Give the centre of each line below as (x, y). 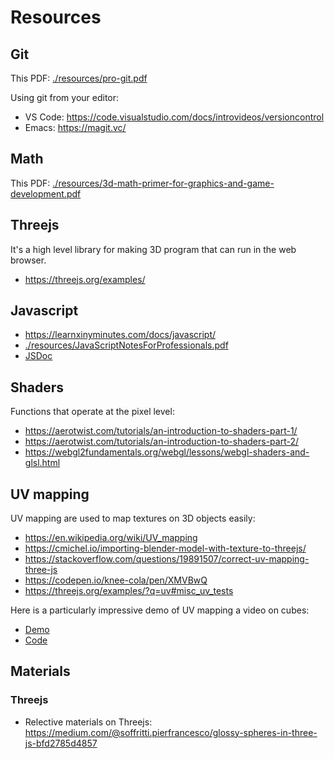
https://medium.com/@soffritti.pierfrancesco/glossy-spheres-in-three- (171, 732)
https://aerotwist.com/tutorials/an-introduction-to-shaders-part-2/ (162, 442)
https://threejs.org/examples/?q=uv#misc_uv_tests (129, 591)
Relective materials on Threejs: (88, 722)
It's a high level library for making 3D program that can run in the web (153, 249)
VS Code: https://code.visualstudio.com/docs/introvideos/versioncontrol (174, 117)
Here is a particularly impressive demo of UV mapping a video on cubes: (160, 610)
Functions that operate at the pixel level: (92, 412)
